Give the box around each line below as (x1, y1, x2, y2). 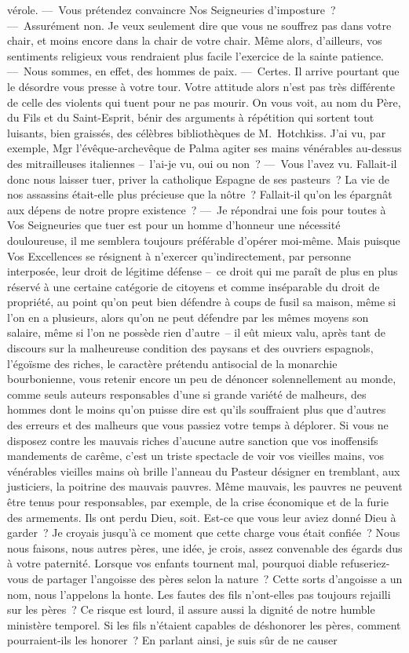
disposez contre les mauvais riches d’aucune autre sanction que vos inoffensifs (7, 432, 378, 448)
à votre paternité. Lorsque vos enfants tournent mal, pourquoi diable (7, 555, 338, 571)
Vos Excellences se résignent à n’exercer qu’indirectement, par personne (7, 247, 351, 264)
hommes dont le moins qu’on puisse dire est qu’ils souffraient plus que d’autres (7, 401, 386, 418)
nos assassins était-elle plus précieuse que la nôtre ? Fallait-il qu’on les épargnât (7, 186, 393, 202)
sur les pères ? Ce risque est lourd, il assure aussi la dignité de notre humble (7, 601, 375, 618)
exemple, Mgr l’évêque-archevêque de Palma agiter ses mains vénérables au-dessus (7, 140, 402, 156)
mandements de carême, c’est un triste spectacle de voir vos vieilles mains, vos (7, 447, 385, 464)
